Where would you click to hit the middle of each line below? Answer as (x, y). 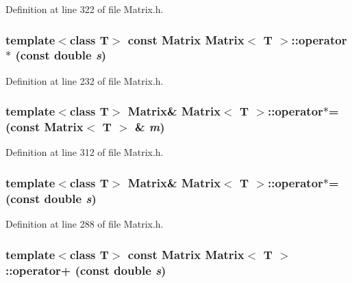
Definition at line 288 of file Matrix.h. (85, 224)
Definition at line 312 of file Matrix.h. (85, 152)
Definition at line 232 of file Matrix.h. (85, 80)
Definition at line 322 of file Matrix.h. (85, 9)
